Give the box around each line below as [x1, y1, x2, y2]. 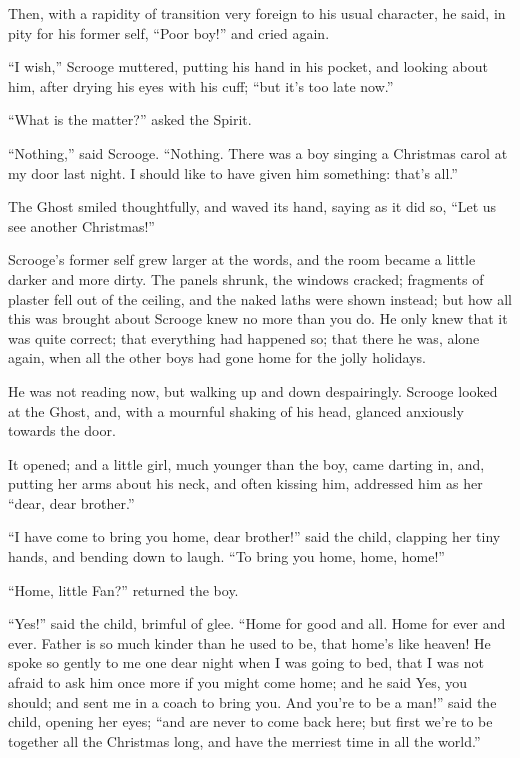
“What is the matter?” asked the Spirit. [8, 109, 252, 130]
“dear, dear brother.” [8, 492, 135, 513]
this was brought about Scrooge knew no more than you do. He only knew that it [8, 308, 508, 329]
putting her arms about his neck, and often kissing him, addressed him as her [8, 473, 483, 494]
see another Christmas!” [8, 215, 155, 236]
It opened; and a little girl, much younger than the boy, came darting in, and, [8, 453, 485, 474]
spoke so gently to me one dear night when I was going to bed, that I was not [8, 652, 484, 673]
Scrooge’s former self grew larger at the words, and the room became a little [8, 249, 476, 270]
